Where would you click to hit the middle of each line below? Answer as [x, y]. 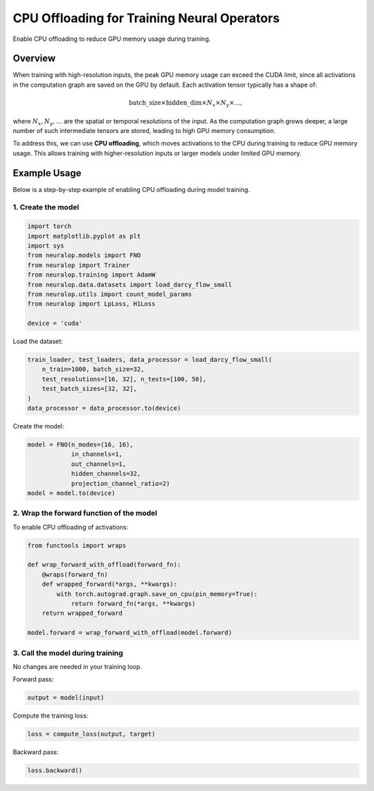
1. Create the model [46, 207]
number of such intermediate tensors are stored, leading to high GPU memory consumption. [144, 130]
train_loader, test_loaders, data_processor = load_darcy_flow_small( [150, 360]
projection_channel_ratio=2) [121, 483]
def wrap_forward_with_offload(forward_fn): [104, 565]
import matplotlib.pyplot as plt [84, 236]
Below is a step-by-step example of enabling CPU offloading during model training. [132, 189]
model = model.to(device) [71, 493]
